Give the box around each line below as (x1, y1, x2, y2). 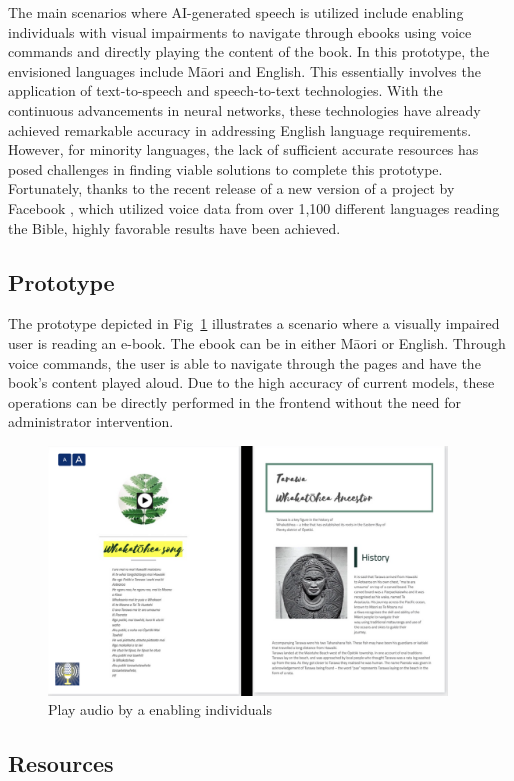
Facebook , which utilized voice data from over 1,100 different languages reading (8, 197, 500, 218)
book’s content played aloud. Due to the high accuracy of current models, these (8, 372, 495, 393)
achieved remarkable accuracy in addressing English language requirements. (8, 119, 472, 140)
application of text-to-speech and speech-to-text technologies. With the (8, 80, 443, 101)
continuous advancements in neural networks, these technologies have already (8, 99, 481, 120)
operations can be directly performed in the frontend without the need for (8, 391, 462, 412)
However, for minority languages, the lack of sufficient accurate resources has (8, 139, 479, 160)
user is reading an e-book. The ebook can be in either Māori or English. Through (8, 332, 506, 353)
